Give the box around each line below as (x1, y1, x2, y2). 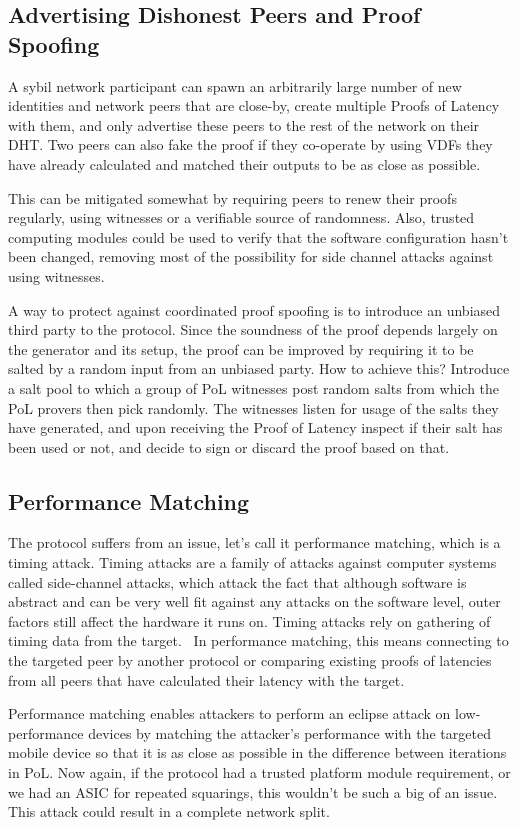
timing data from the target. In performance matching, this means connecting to (8, 630, 509, 651)
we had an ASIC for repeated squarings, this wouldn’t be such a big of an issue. (8, 781, 498, 802)
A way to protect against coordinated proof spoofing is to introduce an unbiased (8, 299, 501, 320)
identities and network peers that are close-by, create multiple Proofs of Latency (8, 95, 500, 116)
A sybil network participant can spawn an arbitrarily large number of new (8, 75, 462, 96)
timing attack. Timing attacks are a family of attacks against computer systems (8, 552, 497, 573)
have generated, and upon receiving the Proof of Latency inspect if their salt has (8, 417, 503, 438)
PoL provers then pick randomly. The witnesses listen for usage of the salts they (8, 397, 499, 418)
